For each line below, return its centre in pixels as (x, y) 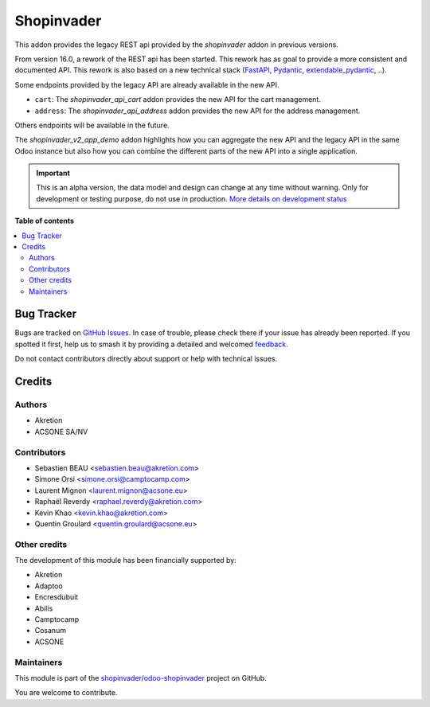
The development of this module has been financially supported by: (125, 561)
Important (53, 173)
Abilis (44, 608)
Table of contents (45, 221)
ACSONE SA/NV (61, 432)
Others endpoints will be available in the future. (92, 125)
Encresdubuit (57, 597)
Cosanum (51, 631)
